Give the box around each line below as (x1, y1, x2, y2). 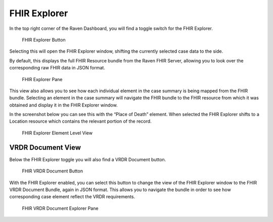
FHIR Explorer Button (22, 36, 66, 43)
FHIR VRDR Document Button (22, 168, 83, 174)
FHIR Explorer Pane (22, 76, 63, 82)
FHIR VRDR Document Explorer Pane (22, 205, 99, 211)
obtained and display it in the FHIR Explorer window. (9, 102, 118, 108)
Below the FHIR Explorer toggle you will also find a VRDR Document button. (9, 156, 166, 162)
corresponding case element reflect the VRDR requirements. (9, 194, 135, 200)
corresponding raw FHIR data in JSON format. (9, 65, 106, 71)
